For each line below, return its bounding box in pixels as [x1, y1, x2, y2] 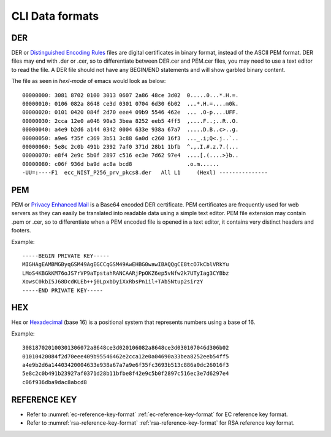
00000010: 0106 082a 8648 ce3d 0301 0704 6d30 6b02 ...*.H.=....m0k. [22, 100, 239, 108]
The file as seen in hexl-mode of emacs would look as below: [11, 77, 166, 85]
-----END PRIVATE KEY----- [22, 286, 104, 294]
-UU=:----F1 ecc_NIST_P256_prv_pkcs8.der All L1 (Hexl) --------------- [22, 169, 268, 176]
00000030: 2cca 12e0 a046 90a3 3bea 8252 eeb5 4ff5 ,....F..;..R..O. [22, 117, 239, 124]
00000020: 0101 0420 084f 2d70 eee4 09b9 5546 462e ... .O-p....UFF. [22, 109, 239, 116]
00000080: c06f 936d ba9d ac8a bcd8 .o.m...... [22, 160, 220, 167]
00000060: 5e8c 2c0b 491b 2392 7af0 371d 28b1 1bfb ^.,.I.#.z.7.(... [22, 143, 239, 150]
